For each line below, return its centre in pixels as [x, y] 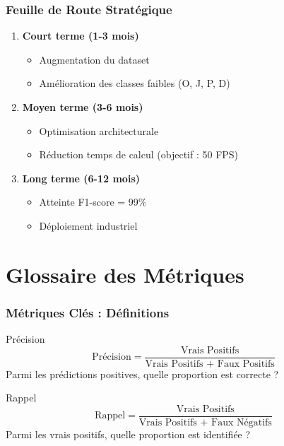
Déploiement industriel [88, 225]
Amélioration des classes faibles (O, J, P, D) [135, 83]
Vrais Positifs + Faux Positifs [210, 364]
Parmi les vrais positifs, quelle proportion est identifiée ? [128, 434]
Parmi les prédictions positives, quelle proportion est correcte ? [142, 374]
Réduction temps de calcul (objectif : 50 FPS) [139, 154]
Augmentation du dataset [94, 59]
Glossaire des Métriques [125, 274]
